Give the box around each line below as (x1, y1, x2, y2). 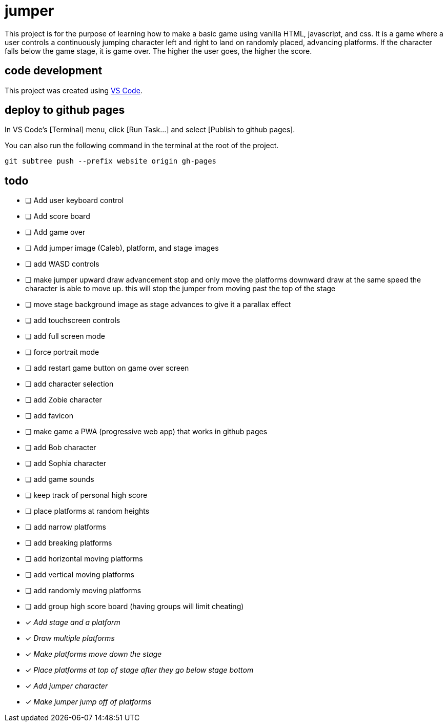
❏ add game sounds (25, 475, 94, 484)
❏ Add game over (25, 228, 86, 237)
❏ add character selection (25, 379, 114, 389)
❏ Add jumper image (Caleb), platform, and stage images (25, 244, 219, 253)
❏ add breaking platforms (25, 538, 112, 548)
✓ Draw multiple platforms (25, 634, 115, 643)
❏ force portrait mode (25, 348, 99, 357)
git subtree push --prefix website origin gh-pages (5, 157, 217, 166)
